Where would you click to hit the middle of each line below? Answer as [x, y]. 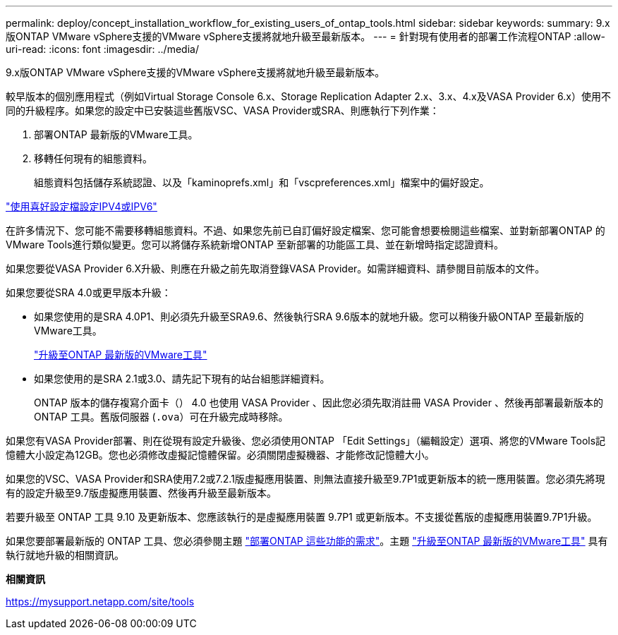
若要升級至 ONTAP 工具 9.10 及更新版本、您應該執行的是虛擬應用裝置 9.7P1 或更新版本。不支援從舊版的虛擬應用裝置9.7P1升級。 [302, 517]
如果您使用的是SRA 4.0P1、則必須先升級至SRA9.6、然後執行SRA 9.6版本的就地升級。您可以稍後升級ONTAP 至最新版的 [309, 316]
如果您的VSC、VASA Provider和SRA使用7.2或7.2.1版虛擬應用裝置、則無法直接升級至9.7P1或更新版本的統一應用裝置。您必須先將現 [305, 479]
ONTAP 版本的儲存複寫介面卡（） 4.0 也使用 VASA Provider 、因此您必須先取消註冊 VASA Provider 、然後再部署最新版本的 [319, 403]
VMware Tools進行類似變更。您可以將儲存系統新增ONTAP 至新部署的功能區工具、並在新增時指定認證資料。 [255, 244]
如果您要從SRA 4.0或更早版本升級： [89, 292]
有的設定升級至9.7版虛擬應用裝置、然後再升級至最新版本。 [141, 493]
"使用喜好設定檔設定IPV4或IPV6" [81, 206]
